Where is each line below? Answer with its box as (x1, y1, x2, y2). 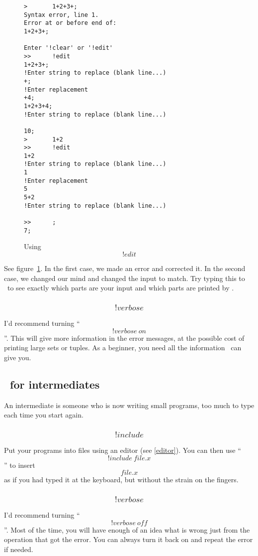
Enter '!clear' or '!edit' (24, 44, 113, 52)
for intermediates (10, 376, 100, 392)
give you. (4, 352, 31, 362)
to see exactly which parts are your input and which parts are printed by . (7, 282, 234, 293)
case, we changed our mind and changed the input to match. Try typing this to (4, 273, 245, 283)
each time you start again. (4, 410, 84, 420)
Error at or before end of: (24, 19, 117, 27)
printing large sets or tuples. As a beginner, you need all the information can (4, 342, 242, 353)
